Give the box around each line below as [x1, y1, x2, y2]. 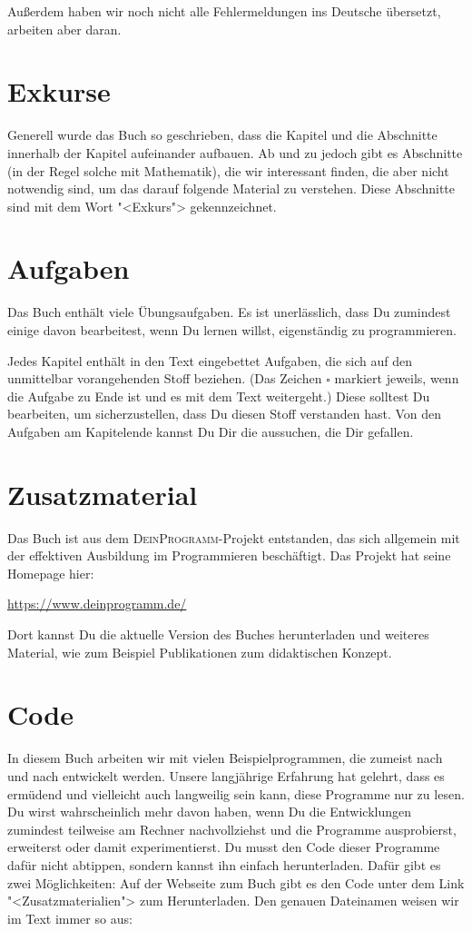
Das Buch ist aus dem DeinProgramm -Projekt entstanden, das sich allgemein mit [7, 528, 460, 547]
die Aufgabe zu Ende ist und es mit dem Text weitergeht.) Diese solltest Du [7, 386, 430, 405]
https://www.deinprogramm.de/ [7, 594, 187, 613]
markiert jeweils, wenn [334, 369, 459, 388]
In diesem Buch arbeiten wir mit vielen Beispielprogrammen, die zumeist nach [7, 748, 443, 768]
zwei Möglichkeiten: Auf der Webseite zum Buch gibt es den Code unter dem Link [7, 873, 465, 892]
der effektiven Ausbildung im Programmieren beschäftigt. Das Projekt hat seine [7, 546, 451, 565]
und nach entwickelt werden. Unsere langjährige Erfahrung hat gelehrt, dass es [7, 766, 445, 785]
